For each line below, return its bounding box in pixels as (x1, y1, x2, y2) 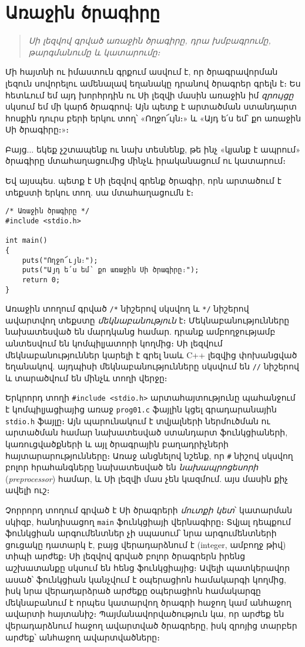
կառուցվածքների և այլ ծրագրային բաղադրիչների (5, 438, 229, 450)
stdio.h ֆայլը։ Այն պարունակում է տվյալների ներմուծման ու (5, 414, 270, 427)
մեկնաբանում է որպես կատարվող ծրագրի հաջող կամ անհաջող (5, 596, 291, 608)
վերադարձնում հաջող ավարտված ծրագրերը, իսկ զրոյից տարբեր (5, 619, 297, 632)
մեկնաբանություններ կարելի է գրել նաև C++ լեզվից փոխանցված (5, 348, 297, 361)
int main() (5, 236, 48, 245)
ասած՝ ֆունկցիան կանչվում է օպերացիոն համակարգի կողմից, (5, 573, 286, 585)
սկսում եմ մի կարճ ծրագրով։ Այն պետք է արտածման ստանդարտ (5, 100, 297, 113)
